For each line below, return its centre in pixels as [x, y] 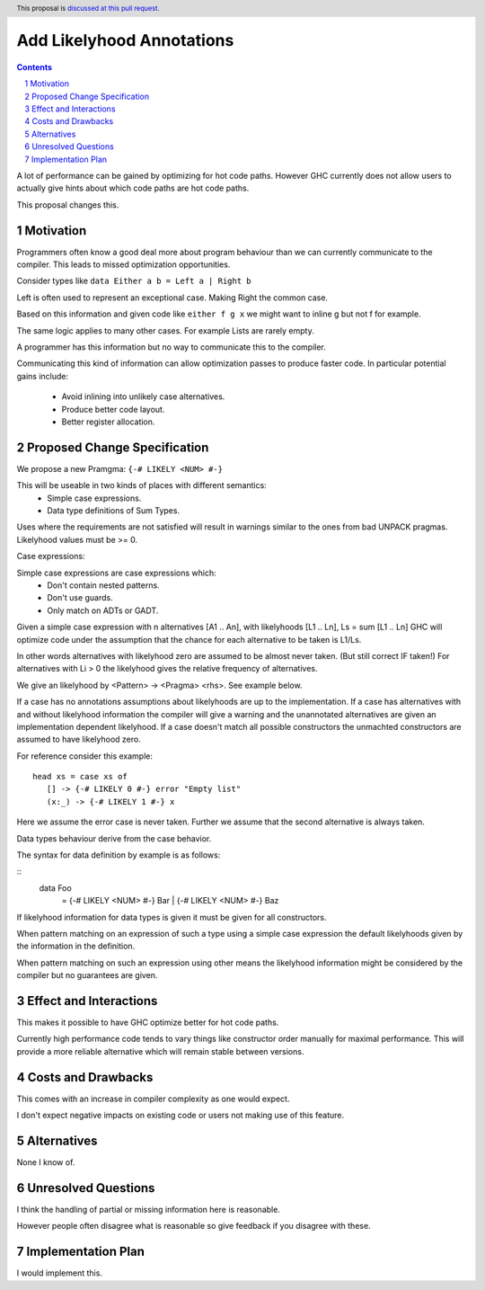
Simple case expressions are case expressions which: [116, 573]
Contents [35, 67]
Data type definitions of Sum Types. [113, 511]
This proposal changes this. [68, 205]
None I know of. [46, 1162]
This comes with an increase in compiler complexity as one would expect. [153, 1099]
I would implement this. [60, 1273]
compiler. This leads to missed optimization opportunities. [123, 264]
